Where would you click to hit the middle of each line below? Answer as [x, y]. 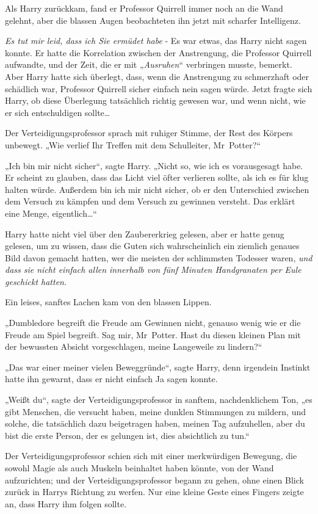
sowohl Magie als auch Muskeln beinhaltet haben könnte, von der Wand [139, 468]
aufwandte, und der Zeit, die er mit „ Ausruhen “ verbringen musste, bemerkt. [149, 64]
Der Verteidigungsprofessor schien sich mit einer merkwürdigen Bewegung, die [151, 456]
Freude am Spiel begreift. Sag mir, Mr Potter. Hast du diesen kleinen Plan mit [153, 334]
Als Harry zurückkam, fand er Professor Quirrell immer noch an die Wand [144, 8]
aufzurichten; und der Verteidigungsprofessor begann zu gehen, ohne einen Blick [154, 480]
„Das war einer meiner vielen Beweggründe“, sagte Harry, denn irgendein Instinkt [158, 367]
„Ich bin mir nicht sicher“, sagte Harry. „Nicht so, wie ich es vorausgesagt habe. [154, 165]
